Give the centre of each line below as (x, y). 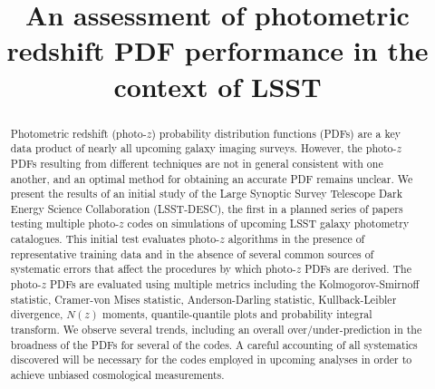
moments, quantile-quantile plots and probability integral (237, 314)
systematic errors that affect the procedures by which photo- (153, 269)
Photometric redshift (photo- (78, 133)
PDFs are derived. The (358, 269)
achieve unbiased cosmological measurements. (117, 375)
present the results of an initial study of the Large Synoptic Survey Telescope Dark (206, 194)
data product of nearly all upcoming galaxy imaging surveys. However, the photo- (203, 148)
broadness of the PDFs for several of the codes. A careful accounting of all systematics (214, 344)
